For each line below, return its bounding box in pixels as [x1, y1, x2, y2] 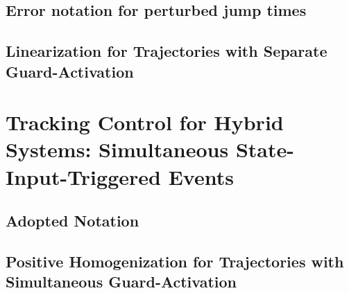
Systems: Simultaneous [6, 135, 229, 163]
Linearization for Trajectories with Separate [6, 40, 327, 62]
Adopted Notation [6, 210, 139, 231]
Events [168, 162, 234, 190]
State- [235, 135, 294, 163]
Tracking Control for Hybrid [6, 108, 284, 136]
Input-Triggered [6, 162, 161, 190]
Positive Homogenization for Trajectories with [6, 250, 344, 272]
